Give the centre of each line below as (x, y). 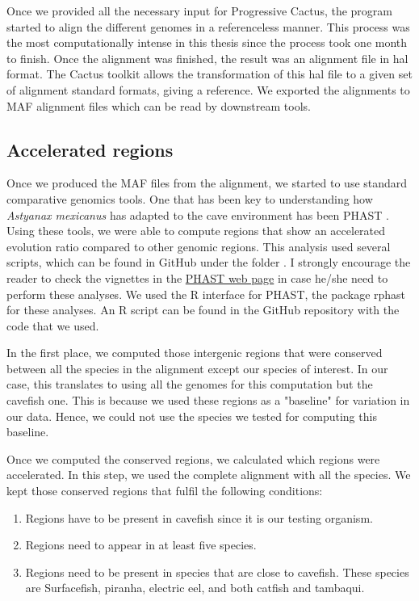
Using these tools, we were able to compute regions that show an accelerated (196, 231)
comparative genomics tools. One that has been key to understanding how (190, 198)
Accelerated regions (90, 149)
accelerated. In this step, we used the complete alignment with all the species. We (209, 475)
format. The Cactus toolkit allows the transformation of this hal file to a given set (209, 74)
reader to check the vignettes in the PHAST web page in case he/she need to (197, 277)
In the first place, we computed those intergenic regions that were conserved (195, 353)
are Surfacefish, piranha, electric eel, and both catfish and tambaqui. (195, 588)
